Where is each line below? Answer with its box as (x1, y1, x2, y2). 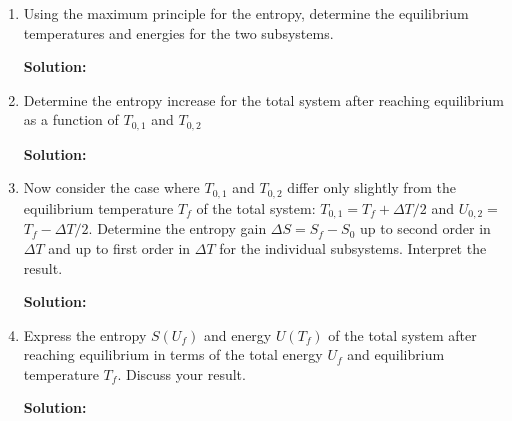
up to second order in (360, 218, 491, 239)
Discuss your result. (125, 363, 246, 384)
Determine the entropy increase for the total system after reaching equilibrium (23, 89, 504, 110)
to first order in (95, 237, 191, 258)
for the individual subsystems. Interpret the (219, 237, 487, 258)
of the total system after (328, 324, 477, 345)
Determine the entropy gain (97, 218, 267, 239)
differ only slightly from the (287, 177, 456, 198)
